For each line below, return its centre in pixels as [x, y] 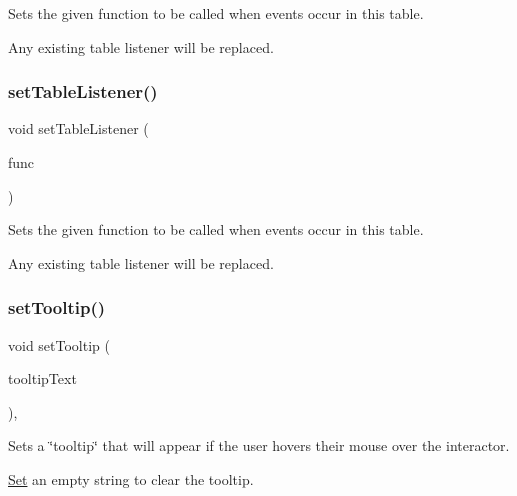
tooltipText [42, 378]
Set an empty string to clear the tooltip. [131, 478]
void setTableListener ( [78, 128]
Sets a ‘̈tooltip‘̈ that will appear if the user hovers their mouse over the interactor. [259, 445]
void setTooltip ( [59, 344]
